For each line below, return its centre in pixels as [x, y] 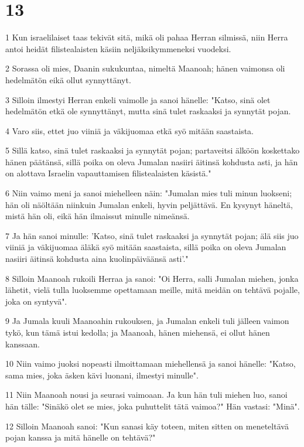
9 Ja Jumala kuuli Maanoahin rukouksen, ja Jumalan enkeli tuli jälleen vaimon [147, 321]
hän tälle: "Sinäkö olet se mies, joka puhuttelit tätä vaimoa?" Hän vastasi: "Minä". [153, 406]
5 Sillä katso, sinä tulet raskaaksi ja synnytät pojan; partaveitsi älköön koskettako [153, 150]
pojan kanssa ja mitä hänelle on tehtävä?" [81, 437]
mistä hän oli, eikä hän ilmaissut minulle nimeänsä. [98, 216]
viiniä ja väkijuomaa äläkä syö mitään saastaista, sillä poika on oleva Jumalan [146, 247]
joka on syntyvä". [36, 301]
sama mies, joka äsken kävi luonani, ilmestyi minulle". [102, 375]
